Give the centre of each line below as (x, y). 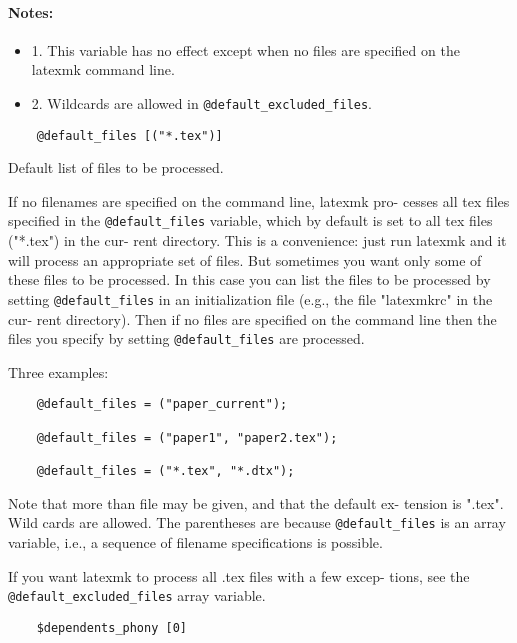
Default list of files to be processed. (116, 167)
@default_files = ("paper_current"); (162, 404)
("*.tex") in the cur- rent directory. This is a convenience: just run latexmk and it (257, 240)
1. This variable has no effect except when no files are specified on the (245, 49)
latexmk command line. (103, 69)
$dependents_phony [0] (111, 627)
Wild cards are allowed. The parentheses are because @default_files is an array (257, 522)
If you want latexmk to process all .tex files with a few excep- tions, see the (239, 575)
